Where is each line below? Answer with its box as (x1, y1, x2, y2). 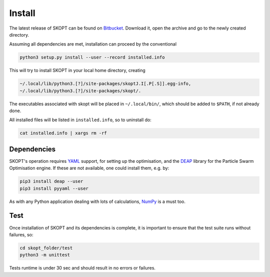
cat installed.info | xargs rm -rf (19, 130, 107, 136)
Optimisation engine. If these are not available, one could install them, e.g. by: (9, 165, 169, 171)
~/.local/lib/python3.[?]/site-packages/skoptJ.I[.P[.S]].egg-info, (19, 81, 191, 87)
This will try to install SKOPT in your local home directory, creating (9, 68, 146, 74)
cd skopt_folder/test (19, 245, 73, 250)
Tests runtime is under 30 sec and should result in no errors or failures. (9, 265, 156, 271)
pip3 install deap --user (19, 178, 83, 184)
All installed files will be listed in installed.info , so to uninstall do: (9, 117, 152, 123)
